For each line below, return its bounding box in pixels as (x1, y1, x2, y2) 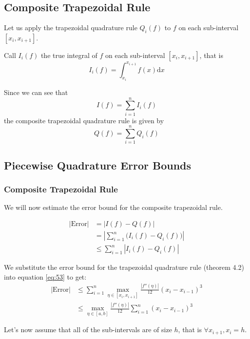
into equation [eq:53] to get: (4, 271, 87, 282)
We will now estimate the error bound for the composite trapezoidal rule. (4, 202, 223, 212)
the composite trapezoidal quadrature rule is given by (4, 115, 164, 125)
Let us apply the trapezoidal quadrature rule (4, 22, 137, 33)
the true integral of (40, 50, 97, 60)
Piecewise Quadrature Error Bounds (4, 157, 192, 172)
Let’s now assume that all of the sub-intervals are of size (4, 324, 172, 335)
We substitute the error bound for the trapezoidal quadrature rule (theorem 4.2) (4, 262, 244, 272)
